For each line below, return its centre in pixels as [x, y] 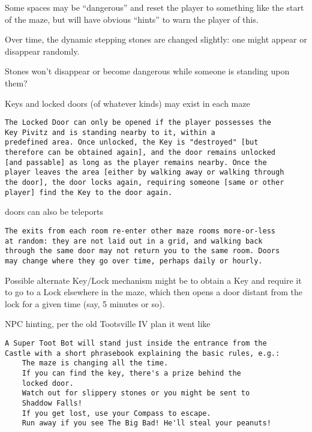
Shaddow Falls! [52, 403]
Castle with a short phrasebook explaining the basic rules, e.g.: [142, 353]
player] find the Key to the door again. [89, 192]
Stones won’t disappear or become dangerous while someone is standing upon [147, 71]
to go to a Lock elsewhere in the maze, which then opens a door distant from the [154, 292]
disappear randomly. [42, 51]
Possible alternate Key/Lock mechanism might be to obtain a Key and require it [153, 280]
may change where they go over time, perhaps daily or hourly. [134, 261]
